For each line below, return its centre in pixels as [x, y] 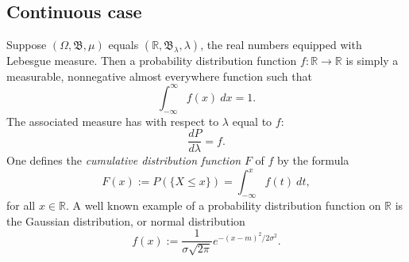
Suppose [27, 45]
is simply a [372, 61]
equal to [252, 121]
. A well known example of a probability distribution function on [223, 205]
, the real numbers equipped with [281, 45]
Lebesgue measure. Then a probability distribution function [152, 61]
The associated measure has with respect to [113, 121]
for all [21, 205]
